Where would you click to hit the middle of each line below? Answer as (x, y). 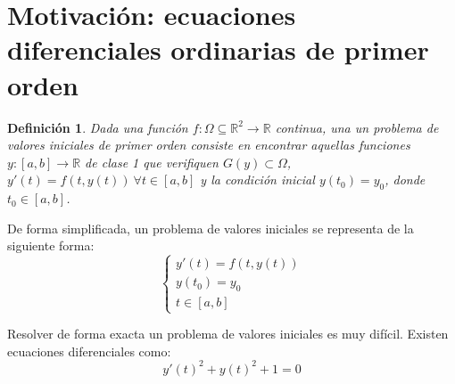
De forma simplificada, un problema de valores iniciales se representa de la (211, 228)
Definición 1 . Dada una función (98, 127)
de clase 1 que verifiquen (152, 162)
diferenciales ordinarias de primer (218, 49)
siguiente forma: (51, 245)
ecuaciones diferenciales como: (89, 351)
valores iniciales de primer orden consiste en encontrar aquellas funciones (209, 145)
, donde (405, 180)
